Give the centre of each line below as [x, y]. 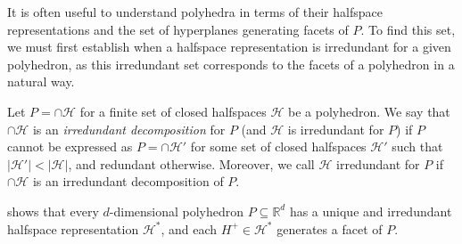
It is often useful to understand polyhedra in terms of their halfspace [195, 12]
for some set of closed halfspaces [278, 146]
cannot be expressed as [70, 146]
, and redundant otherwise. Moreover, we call [191, 163]
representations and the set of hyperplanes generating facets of [178, 29]
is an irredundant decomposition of [128, 181]
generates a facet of [330, 228]
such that [417, 146]
